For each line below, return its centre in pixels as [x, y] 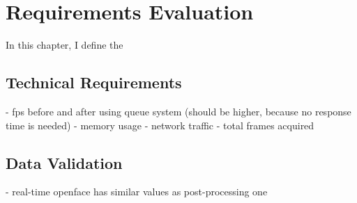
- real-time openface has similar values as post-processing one [137, 192]
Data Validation [64, 162]
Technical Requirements [94, 82]
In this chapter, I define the [64, 45]
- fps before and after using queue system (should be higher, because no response [178, 111]
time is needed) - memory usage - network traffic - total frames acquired [160, 125]
